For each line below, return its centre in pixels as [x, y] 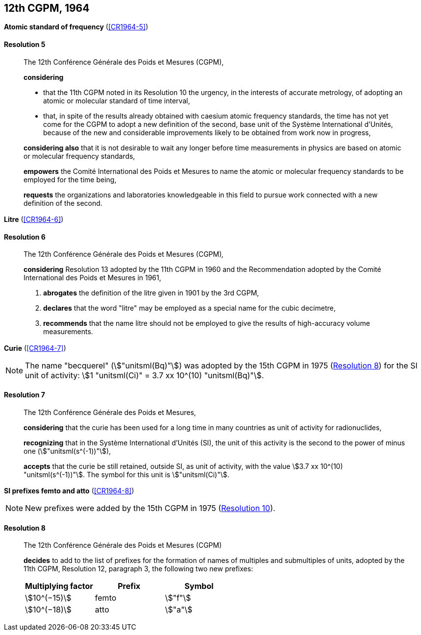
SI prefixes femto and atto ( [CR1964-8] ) [69, 491]
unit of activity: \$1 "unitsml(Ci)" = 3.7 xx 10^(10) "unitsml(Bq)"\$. [145, 375]
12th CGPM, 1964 [47, 8]
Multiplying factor [59, 586]
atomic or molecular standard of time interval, [117, 100]
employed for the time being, [70, 179]
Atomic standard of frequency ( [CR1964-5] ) [76, 27]
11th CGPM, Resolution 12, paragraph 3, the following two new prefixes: [138, 569]
